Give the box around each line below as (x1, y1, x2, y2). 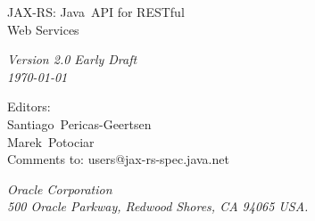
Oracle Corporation (7, 179, 112, 198)
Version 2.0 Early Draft (7, 50, 137, 69)
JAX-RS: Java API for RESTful (7, 3, 185, 20)
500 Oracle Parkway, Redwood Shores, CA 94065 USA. (7, 197, 309, 216)
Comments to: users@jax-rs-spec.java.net (7, 150, 229, 168)
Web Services (7, 20, 79, 38)
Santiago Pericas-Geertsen (7, 114, 152, 133)
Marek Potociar (7, 132, 95, 151)
